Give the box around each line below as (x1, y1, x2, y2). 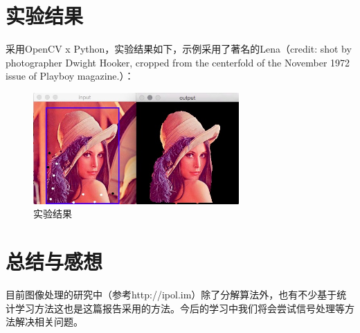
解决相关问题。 (15, 314, 83, 329)
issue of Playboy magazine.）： (6, 69, 134, 83)
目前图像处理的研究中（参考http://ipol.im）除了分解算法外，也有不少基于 (6, 287, 337, 302)
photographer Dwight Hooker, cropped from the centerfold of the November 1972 (6, 55, 350, 69)
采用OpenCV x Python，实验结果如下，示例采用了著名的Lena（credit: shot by (6, 42, 352, 56)
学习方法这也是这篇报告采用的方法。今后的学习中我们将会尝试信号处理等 (15, 300, 345, 315)
